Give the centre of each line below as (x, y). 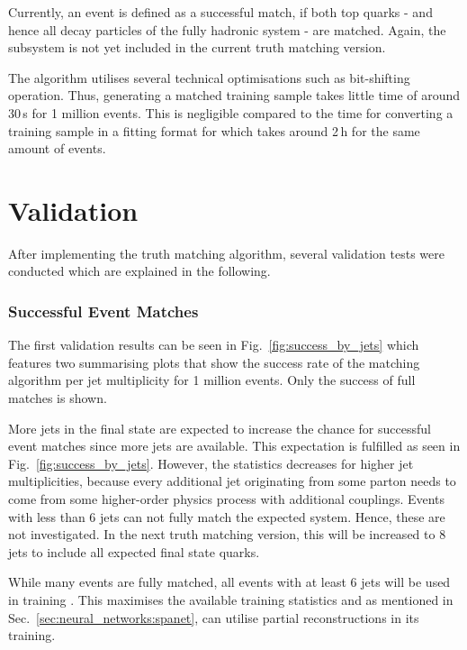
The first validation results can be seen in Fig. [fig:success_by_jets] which (214, 345)
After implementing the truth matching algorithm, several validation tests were (226, 253)
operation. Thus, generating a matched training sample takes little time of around (234, 95)
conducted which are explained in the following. (139, 271)
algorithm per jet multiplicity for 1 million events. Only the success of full (212, 380)
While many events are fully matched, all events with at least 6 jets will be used (229, 582)
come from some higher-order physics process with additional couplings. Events (227, 499)
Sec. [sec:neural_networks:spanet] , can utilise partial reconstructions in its (214, 617)
